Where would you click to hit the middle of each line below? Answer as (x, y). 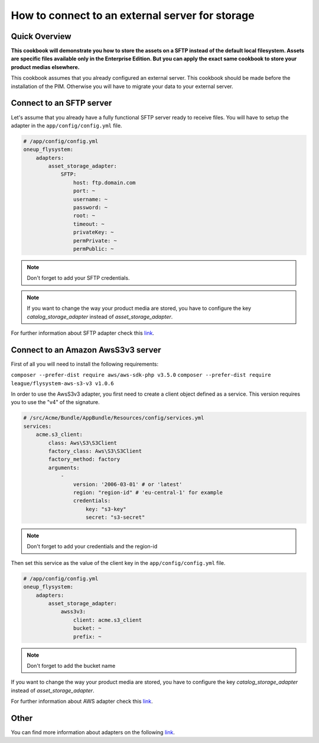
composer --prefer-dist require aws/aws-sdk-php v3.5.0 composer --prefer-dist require (141, 375)
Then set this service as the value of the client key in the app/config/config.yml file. (118, 563)
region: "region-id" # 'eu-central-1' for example (148, 492)
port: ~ (84, 191)
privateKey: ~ (94, 232)
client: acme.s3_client (107, 620)
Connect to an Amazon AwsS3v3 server (86, 350)
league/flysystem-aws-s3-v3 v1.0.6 (63, 383)
